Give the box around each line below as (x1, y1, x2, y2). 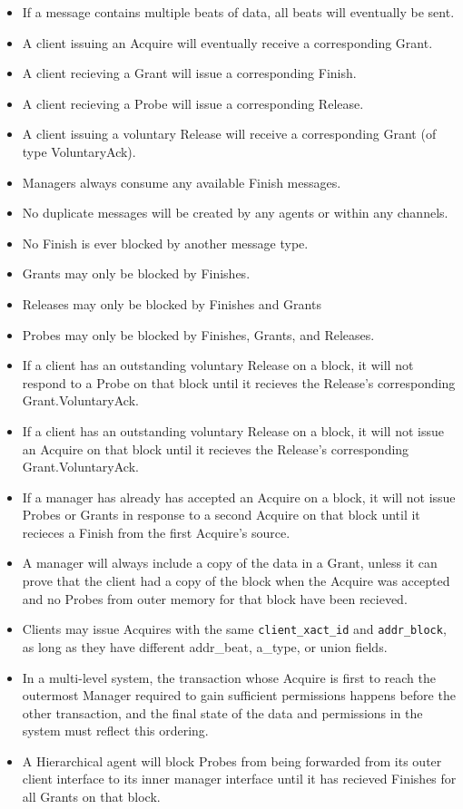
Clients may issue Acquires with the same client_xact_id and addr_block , (22, 619, 447, 638)
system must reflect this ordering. (22, 721, 209, 740)
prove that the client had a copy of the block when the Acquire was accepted (22, 571, 450, 590)
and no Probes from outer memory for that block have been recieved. (22, 589, 408, 608)
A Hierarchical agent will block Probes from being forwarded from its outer (22, 751, 442, 770)
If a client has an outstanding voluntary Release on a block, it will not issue (22, 421, 444, 440)
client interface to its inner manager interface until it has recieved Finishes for (22, 769, 457, 788)
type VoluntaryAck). (22, 141, 136, 161)
